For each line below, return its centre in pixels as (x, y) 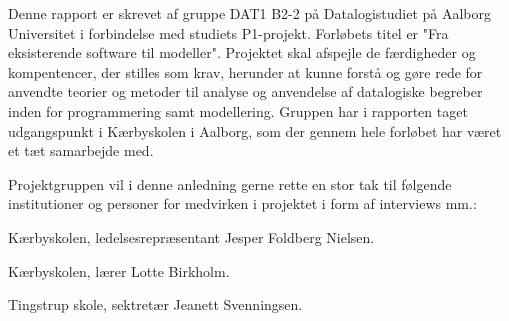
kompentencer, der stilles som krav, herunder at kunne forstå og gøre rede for (245, 71)
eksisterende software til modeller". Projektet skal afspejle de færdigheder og (242, 52)
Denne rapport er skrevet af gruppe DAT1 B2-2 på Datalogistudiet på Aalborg (250, 13)
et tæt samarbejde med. (81, 150)
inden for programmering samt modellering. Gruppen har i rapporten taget (238, 110)
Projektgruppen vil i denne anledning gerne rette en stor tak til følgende (230, 183)
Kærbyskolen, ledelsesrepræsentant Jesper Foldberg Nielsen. (191, 236)
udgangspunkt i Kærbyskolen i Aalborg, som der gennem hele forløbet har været (255, 130)
